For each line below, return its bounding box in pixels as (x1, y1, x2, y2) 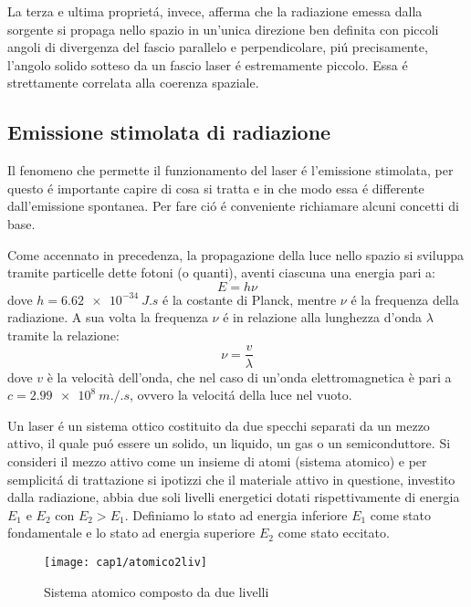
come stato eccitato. (277, 523, 390, 542)
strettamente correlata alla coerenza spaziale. (7, 73, 259, 92)
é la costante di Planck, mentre (162, 289, 337, 309)
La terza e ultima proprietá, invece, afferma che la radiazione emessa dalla (7, 2, 423, 20)
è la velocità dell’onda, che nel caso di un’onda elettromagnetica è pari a (47, 367, 452, 386)
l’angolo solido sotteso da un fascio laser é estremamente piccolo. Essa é (7, 55, 408, 74)
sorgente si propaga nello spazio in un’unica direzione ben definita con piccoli (7, 19, 439, 38)
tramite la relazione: (7, 325, 120, 344)
